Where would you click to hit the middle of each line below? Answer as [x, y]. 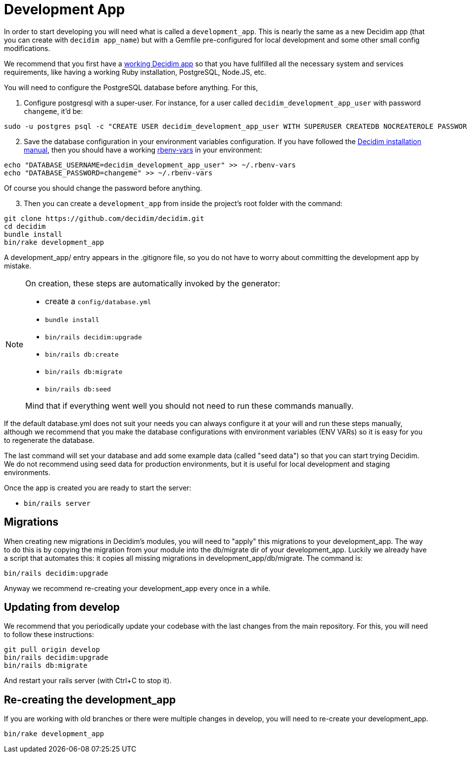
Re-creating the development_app [90, 700]
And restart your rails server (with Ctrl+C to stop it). [88, 681]
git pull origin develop [52, 650]
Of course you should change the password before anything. [103, 188]
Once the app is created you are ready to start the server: [98, 487]
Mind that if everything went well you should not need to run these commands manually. [189, 406]
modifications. [27, 48]
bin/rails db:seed [78, 389]
